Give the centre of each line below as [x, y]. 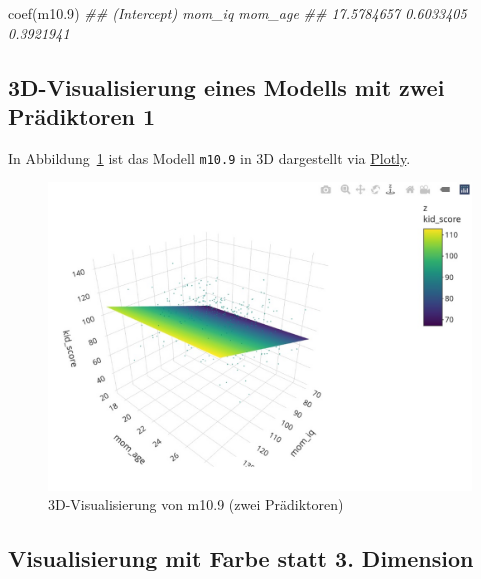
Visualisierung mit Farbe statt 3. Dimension [241, 558]
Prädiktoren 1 [82, 115]
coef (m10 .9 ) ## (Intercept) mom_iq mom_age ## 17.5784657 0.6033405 [237, 13]
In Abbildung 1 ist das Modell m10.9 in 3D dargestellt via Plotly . [209, 157]
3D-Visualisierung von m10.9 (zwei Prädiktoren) [196, 504]
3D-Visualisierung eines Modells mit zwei [226, 86]
